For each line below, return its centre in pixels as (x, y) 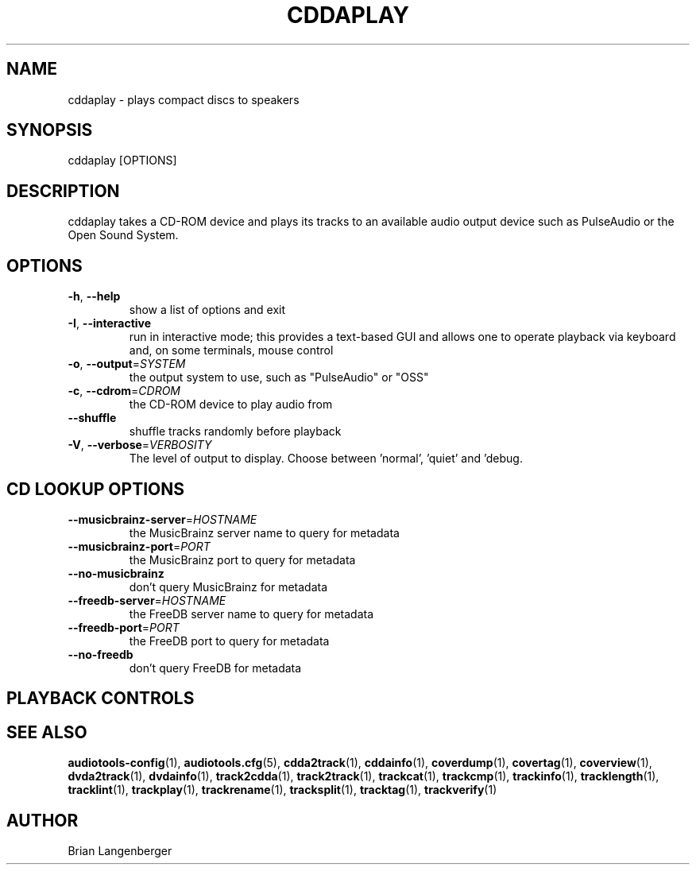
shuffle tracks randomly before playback (235, 432)
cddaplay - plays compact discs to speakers (184, 99)
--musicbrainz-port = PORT (139, 546)
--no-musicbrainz (116, 573)
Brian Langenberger (120, 851)
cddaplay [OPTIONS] (122, 161)
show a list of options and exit (207, 310)
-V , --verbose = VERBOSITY (140, 445)
